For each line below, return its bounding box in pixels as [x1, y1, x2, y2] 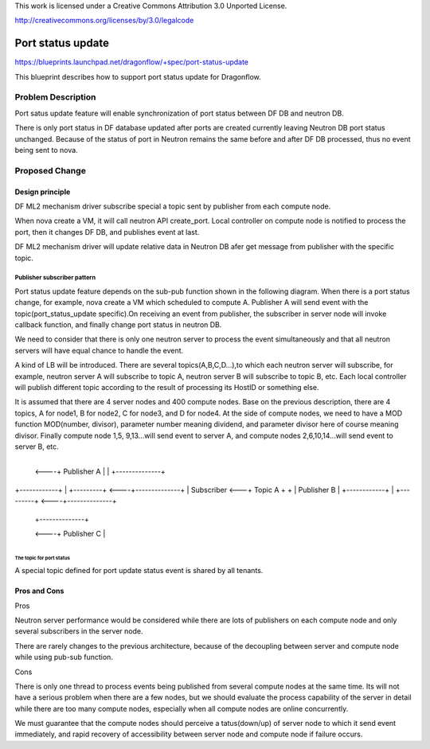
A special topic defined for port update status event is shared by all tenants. [14, 566, 264, 575]
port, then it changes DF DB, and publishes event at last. [14, 227, 200, 236]
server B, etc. [14, 442, 59, 451]
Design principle [14, 187, 71, 197]
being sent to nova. [14, 146, 79, 154]
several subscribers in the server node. [14, 626, 143, 636]
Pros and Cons [14, 586, 64, 596]
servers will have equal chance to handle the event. [14, 345, 184, 355]
